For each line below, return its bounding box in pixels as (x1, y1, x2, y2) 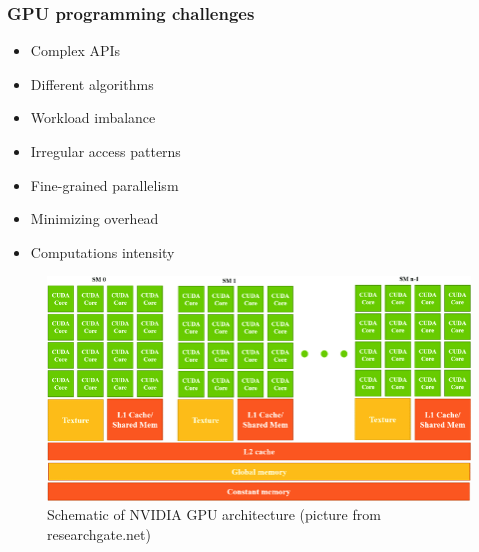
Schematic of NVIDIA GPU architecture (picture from (47, 504, 381, 525)
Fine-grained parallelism (30, 174, 179, 195)
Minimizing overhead (30, 208, 159, 229)
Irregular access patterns (30, 141, 181, 161)
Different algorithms (30, 73, 154, 94)
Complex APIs (30, 40, 121, 61)
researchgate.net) (47, 524, 151, 545)
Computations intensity (30, 241, 175, 262)
